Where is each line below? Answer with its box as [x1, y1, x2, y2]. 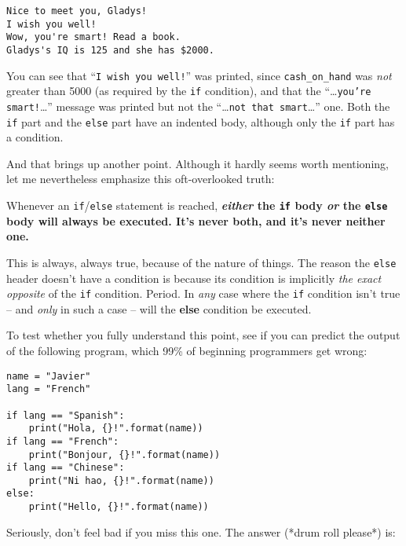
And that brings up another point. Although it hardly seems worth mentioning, [6, 155, 389, 171]
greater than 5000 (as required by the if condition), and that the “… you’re [6, 82, 371, 99]
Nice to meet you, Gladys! [6, 5, 147, 16]
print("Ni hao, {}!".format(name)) [28, 475, 214, 486]
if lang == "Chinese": [6, 462, 125, 474]
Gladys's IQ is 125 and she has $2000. [6, 44, 214, 56]
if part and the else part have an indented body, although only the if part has [6, 113, 395, 130]
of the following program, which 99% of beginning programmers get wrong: [6, 342, 368, 358]
